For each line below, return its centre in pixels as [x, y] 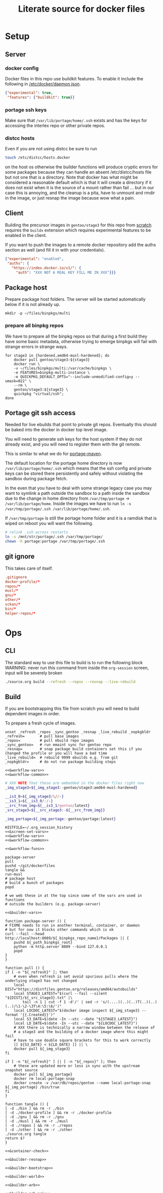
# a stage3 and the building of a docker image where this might [81, 1032]
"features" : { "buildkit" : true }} [41, 97]
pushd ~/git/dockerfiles [30, 866]
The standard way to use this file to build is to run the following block [74, 662]
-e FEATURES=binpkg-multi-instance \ [52, 372]
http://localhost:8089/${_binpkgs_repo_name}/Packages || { [67, 938]
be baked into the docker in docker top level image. [56, 430]
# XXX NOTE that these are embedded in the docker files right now [75, 783]
